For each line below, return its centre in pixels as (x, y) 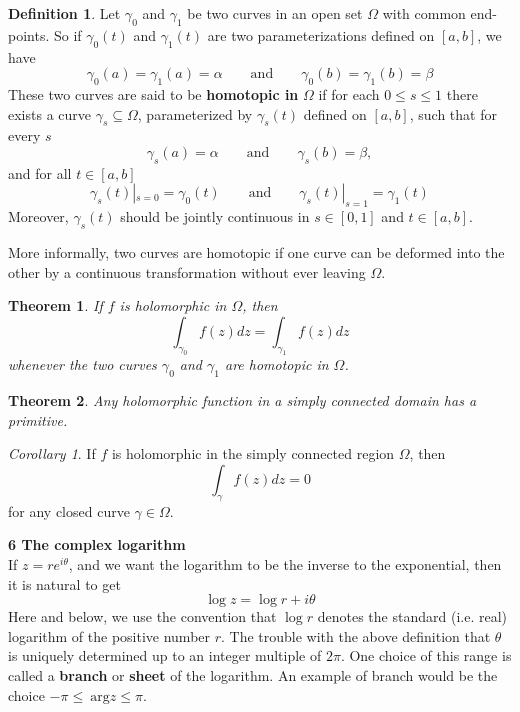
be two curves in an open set (275, 13)
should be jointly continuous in (215, 216)
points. (29, 34)
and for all (40, 172)
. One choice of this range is (426, 655)
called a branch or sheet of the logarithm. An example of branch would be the (253, 675)
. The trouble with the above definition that (356, 635)
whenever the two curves (82, 364)
